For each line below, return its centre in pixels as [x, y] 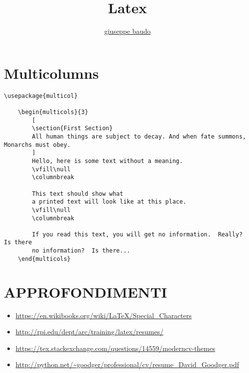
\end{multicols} [44, 259]
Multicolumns [51, 73]
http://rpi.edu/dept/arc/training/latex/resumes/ [89, 332]
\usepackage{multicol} [41, 96]
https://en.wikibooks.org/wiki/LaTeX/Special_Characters [103, 315]
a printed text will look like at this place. [109, 202]
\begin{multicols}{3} [53, 112]
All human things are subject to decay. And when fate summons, [139, 136]
